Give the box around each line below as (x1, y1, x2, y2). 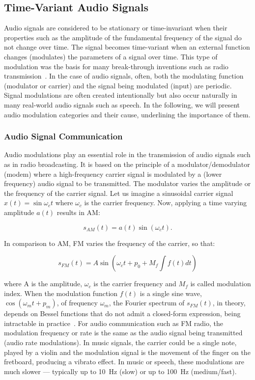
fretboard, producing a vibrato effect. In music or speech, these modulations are (4, 356, 244, 367)
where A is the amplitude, (4, 278, 83, 289)
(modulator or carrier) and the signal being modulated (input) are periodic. (4, 80, 232, 90)
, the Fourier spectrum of (109, 298, 185, 308)
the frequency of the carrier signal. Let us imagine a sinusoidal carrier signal (4, 188, 233, 198)
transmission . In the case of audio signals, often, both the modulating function (4, 71, 244, 81)
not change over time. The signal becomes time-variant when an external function (4, 42, 250, 52)
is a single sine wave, (140, 288, 202, 298)
